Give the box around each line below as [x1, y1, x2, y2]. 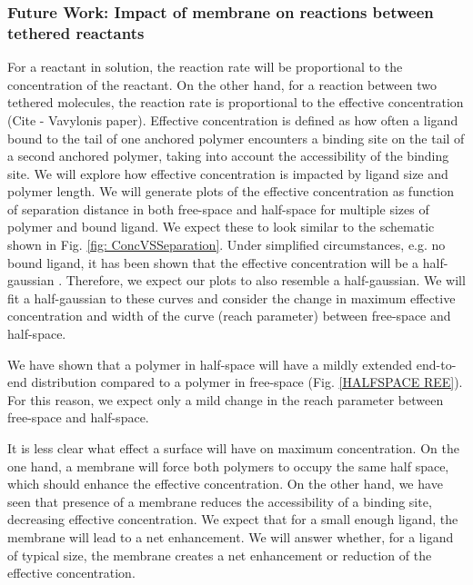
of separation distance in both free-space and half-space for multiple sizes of [7, 199, 429, 218]
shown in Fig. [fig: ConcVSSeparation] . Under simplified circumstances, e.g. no [7, 235, 446, 254]
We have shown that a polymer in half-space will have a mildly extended [7, 354, 413, 373]
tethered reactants [7, 21, 145, 44]
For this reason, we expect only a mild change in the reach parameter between [7, 390, 444, 409]
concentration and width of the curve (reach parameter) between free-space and [7, 306, 451, 325]
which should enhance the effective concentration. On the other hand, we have [7, 474, 443, 493]
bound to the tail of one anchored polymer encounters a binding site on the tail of [7, 128, 465, 147]
